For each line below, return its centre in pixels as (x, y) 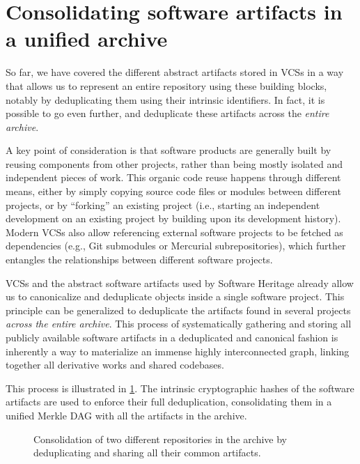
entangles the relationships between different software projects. (139, 260)
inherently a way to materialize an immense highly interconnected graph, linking (178, 351)
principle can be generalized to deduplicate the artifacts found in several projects (178, 310)
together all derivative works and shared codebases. (115, 365)
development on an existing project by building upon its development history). (173, 218)
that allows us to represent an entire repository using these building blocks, (166, 85)
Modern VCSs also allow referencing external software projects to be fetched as (174, 232)
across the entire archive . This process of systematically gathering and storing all (179, 324)
